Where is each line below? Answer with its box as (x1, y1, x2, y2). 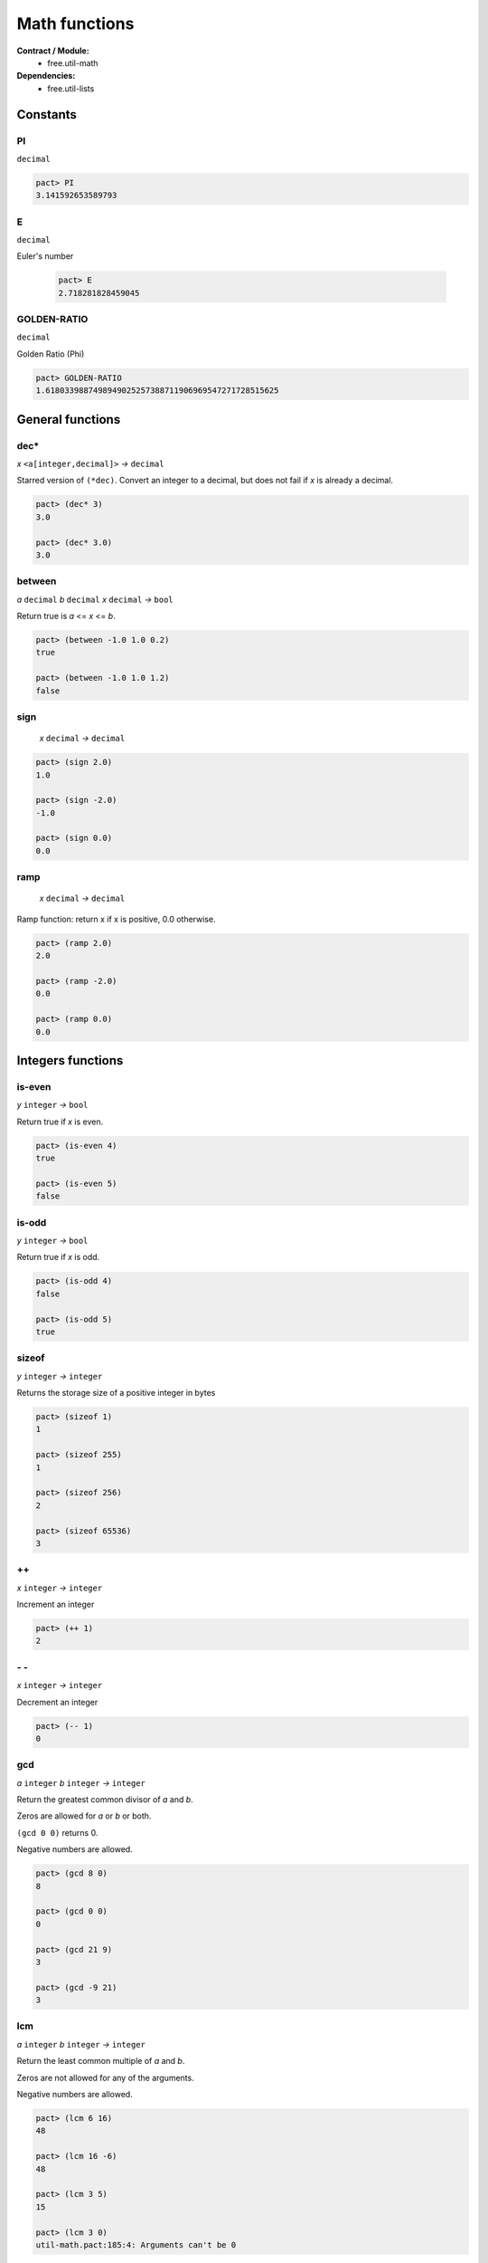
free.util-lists (47, 82, 95, 94)
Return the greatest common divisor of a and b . (16, 1794, 193, 1805)
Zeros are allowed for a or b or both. (16, 1810, 152, 1821)
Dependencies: (16, 71, 76, 81)
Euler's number (16, 251, 74, 262)
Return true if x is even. (16, 1116, 104, 1127)
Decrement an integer (16, 1696, 99, 1707)
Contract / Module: (16, 45, 89, 56)
